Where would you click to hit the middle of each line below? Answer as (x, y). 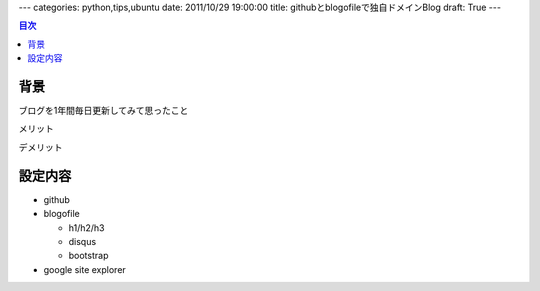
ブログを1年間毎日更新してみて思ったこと (103, 111)
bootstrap (88, 256)
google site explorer (85, 269)
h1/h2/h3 (86, 227)
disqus (82, 241)
